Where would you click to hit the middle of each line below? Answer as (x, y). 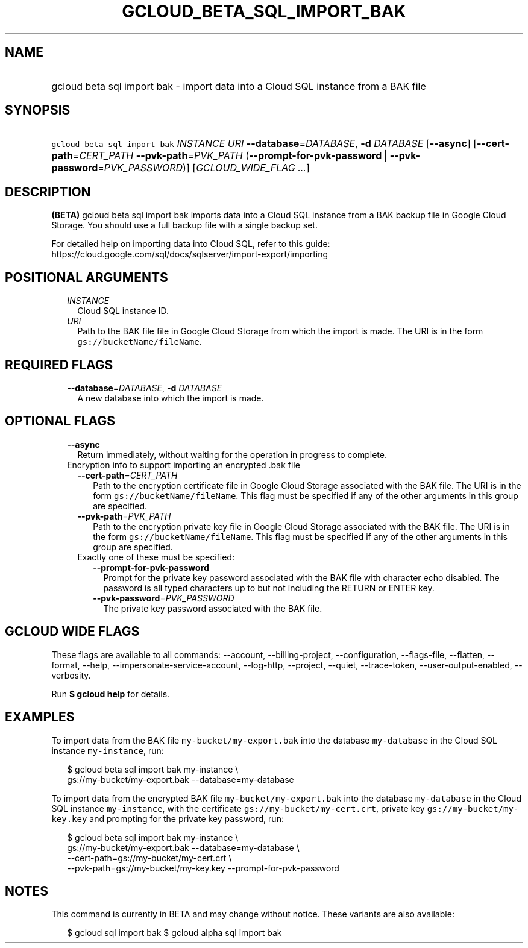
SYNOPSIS (38, 110)
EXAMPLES (40, 717)
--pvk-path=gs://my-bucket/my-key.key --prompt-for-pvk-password (203, 868)
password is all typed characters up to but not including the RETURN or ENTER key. (269, 588)
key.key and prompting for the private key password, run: (168, 818)
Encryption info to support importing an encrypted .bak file (184, 465)
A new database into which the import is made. (171, 398)
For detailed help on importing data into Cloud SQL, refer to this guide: (191, 244)
